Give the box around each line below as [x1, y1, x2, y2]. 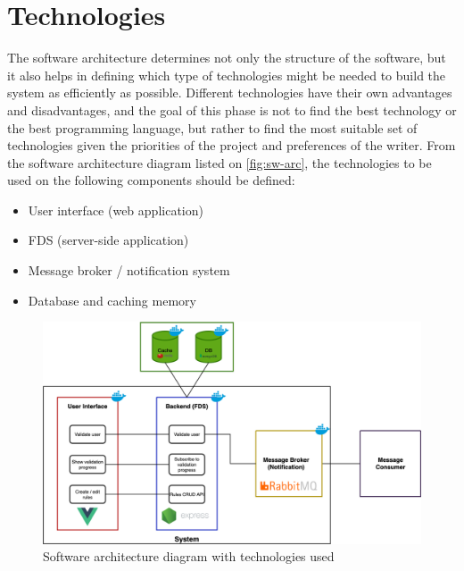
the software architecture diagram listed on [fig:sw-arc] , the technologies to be [7, 153, 432, 172]
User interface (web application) [28, 200, 203, 219]
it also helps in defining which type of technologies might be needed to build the [7, 65, 446, 84]
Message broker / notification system [28, 261, 230, 280]
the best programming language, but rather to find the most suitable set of [7, 118, 418, 137]
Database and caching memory [28, 290, 196, 309]
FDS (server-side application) [28, 231, 189, 249]
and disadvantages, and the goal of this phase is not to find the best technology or [7, 100, 457, 119]
